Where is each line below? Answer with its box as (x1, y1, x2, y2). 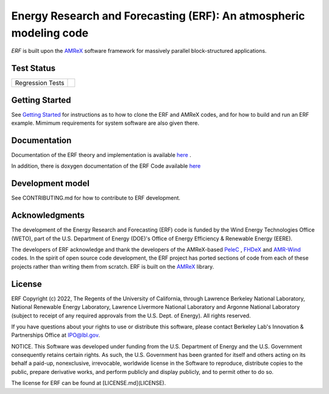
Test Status (11, 63, 56, 74)
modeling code (11, 26, 88, 40)
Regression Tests (15, 79, 65, 88)
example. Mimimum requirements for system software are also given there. (11, 119, 199, 127)
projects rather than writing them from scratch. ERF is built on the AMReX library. (11, 263, 214, 270)
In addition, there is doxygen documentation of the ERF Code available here (11, 162, 201, 170)
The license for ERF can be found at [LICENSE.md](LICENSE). (11, 379, 166, 387)
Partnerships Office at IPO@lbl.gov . (11, 331, 101, 339)
